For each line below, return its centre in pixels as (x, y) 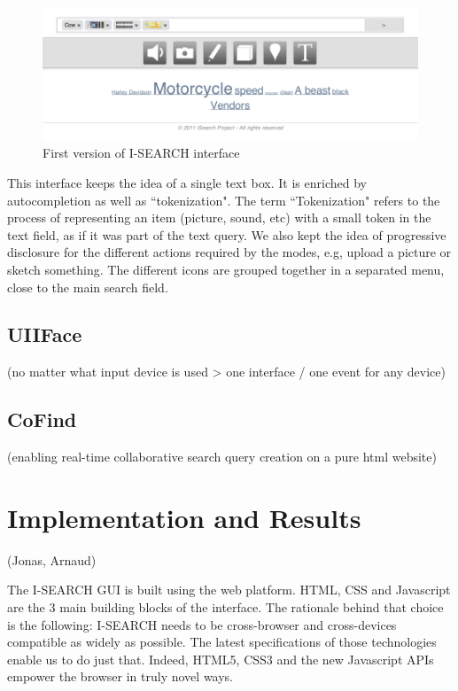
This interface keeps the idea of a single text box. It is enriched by (187, 182)
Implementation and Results (184, 517)
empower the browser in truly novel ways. (120, 676)
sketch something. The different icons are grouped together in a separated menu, (226, 269)
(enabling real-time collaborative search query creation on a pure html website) (222, 457)
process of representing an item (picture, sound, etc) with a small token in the (219, 217)
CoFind (42, 419)
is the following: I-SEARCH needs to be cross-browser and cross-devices (202, 624)
